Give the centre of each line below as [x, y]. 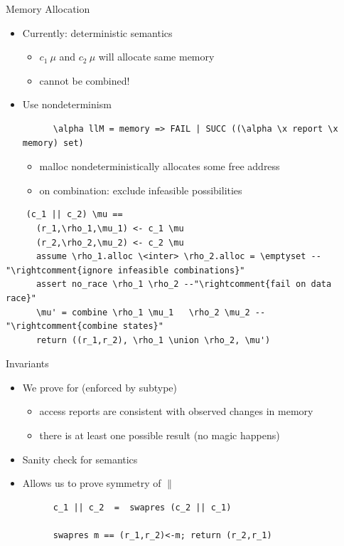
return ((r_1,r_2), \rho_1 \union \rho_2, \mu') [153, 340]
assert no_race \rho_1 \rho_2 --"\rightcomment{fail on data [184, 284]
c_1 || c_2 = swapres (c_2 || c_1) [142, 507]
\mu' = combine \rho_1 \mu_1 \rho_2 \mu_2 [143, 312]
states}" [143, 326]
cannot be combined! [85, 80]
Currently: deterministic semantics [97, 32]
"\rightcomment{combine [62, 326]
